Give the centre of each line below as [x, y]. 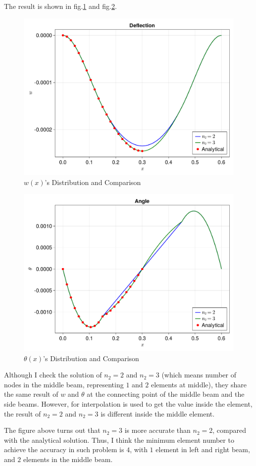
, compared [229, 430]
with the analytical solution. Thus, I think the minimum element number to [119, 440]
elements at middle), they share [199, 384]
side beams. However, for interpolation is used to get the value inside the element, [128, 403]
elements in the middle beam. [68, 459]
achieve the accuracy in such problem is [64, 449]
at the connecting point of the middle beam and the [166, 394]
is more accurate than [157, 430]
